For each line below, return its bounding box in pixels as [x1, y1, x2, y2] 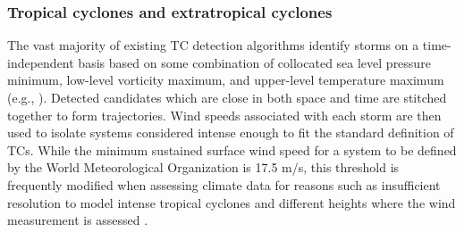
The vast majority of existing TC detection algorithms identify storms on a [7, 36, 419, 54]
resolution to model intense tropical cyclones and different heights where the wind [7, 193, 456, 211]
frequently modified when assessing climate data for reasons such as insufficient [7, 175, 441, 194]
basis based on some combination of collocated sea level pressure [78, 53, 431, 71]
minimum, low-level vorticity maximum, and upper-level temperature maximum [7, 70, 444, 89]
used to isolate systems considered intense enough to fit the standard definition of [7, 123, 454, 142]
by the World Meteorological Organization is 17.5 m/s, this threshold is [7, 158, 400, 177]
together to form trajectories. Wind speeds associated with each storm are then [7, 105, 442, 124]
